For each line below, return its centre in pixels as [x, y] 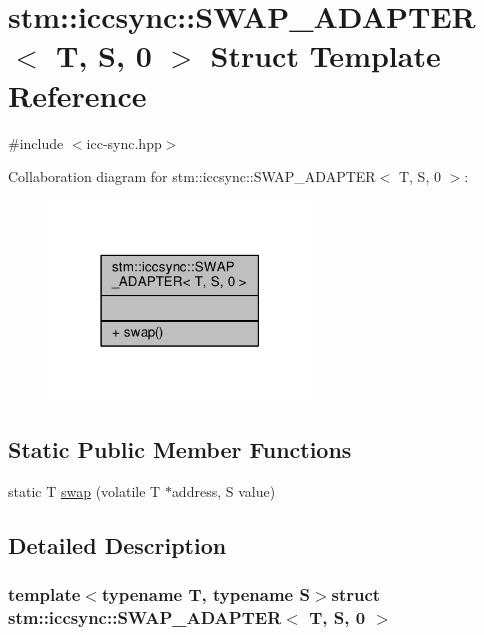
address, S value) [223, 490]
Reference [77, 94]
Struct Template [325, 55]
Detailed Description [117, 544]
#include [36, 142]
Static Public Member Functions [180, 448]
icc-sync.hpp [124, 142]
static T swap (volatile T [84, 490]
